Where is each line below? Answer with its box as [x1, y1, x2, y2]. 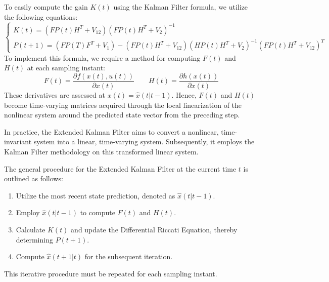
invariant [4, 136, 32, 147]
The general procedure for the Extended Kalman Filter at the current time [4, 163, 237, 174]
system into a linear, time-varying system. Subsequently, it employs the [33, 136, 255, 147]
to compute [80, 207, 115, 218]
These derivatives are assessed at [4, 90, 105, 100]
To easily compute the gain [4, 2, 88, 12]
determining [16, 234, 53, 245]
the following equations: [4, 11, 78, 22]
